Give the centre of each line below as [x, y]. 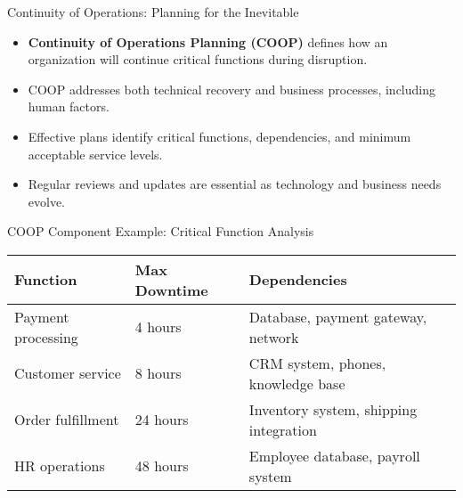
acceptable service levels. [95, 154]
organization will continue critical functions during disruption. [198, 59]
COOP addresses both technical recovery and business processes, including [231, 89]
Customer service [68, 373]
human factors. [69, 106]
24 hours [162, 420]
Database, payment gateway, [338, 316]
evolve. [47, 201]
